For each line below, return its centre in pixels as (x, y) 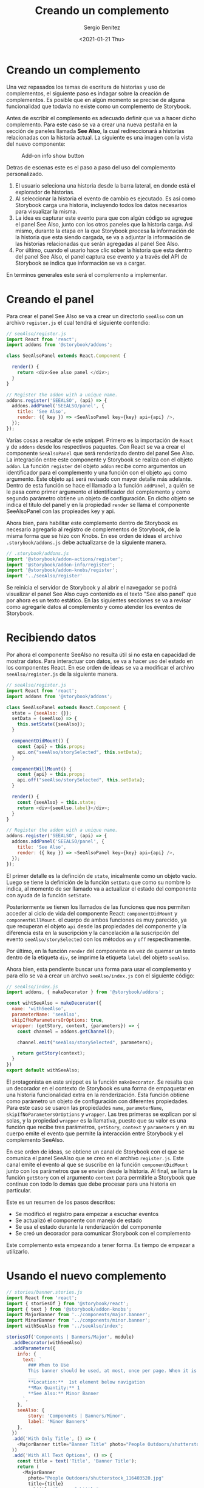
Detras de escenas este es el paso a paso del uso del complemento (91, 167)
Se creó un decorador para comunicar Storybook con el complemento (103, 1233)
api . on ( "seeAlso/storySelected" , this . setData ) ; (80, 752)
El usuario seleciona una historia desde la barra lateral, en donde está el (105, 185)
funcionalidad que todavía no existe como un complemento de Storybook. (99, 106)
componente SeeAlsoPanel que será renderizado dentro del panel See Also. (100, 453)
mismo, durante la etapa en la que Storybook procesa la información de (105, 231)
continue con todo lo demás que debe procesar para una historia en (91, 1184)
